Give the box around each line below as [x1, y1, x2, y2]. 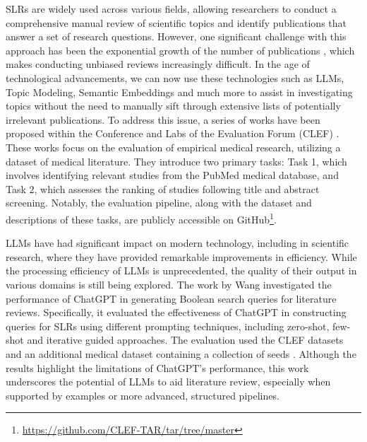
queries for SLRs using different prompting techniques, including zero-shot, [6, 318, 330, 333]
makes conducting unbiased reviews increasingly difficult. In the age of [6, 57, 310, 71]
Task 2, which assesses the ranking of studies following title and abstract [6, 181, 320, 196]
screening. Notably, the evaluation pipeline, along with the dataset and [6, 195, 312, 210]
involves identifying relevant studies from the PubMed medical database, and [6, 168, 339, 182]
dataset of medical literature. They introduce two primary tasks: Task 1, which [6, 153, 347, 168]
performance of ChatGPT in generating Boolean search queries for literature [6, 291, 337, 306]
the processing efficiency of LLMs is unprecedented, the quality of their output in [6, 263, 357, 278]
